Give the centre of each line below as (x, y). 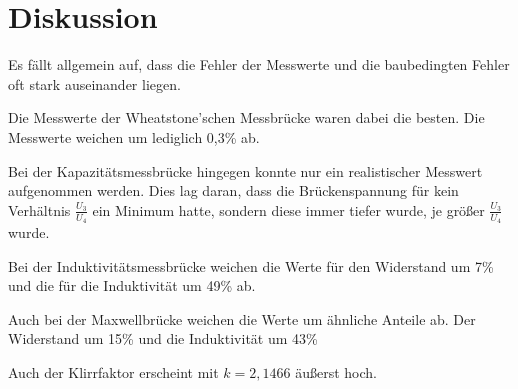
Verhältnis (39, 209)
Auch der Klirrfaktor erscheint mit (113, 371)
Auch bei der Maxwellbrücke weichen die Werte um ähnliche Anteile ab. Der (242, 318)
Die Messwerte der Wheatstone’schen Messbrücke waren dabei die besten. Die (246, 117)
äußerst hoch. (336, 371)
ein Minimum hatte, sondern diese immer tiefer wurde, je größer (288, 209)
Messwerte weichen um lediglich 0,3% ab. (134, 136)
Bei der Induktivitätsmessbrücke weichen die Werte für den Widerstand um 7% (251, 265)
